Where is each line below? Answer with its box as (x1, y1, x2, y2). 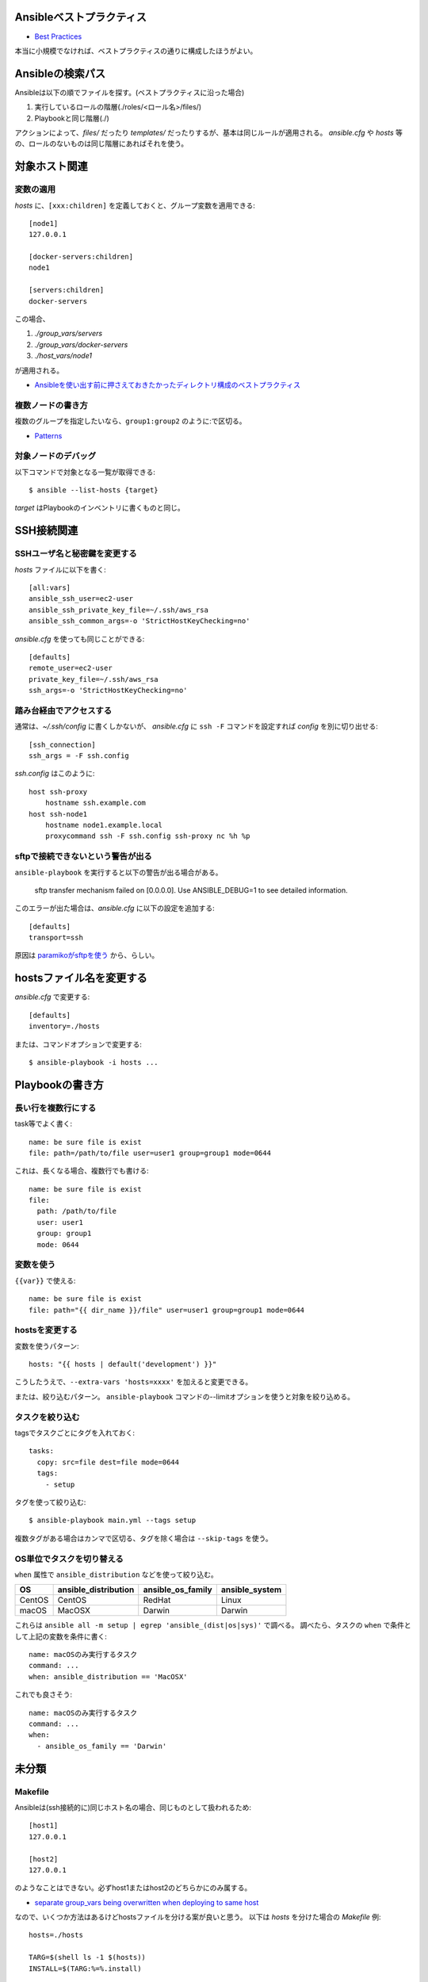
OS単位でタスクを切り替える (14, 1553, 124, 1564)
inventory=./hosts (29, 1022, 101, 1031)
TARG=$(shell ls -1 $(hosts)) (29, 1953, 147, 1962)
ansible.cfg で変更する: (14, 992, 90, 1002)
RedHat (143, 1594, 171, 1605)
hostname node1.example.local (44, 821, 162, 829)
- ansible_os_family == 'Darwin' (36, 1741, 167, 1751)
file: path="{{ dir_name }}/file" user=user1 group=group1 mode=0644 (29, 1305, 305, 1314)
